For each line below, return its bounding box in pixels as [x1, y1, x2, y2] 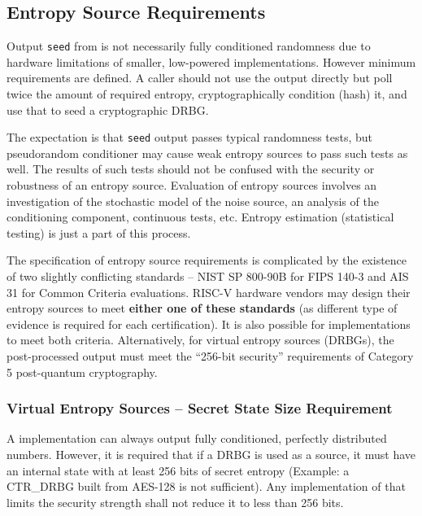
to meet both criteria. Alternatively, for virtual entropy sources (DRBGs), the [7, 331, 394, 348]
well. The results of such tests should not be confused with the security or [7, 160, 375, 177]
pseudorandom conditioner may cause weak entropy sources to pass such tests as [7, 144, 408, 161]
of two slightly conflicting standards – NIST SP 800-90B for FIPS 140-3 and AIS [7, 268, 409, 285]
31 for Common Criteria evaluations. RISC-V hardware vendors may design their [7, 283, 411, 300]
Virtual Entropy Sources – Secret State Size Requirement [7, 398, 393, 418]
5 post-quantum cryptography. [7, 363, 158, 380]
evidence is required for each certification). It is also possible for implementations [7, 315, 411, 332]
